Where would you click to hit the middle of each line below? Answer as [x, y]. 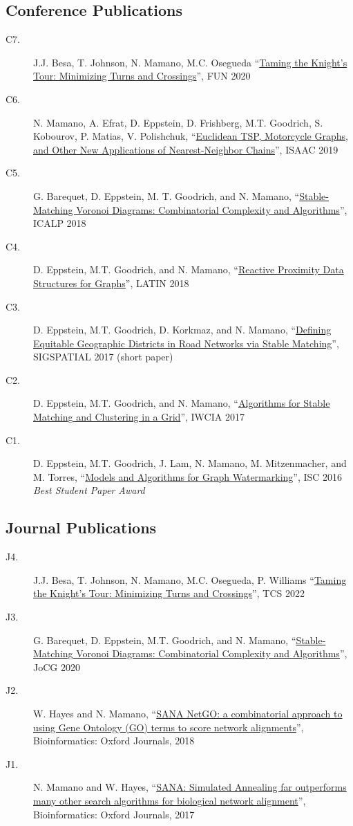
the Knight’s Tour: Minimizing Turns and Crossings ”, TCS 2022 [169, 593]
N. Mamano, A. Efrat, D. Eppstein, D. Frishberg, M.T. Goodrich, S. [178, 122]
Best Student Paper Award [89, 490]
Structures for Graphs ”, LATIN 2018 [111, 283]
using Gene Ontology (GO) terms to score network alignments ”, [169, 727]
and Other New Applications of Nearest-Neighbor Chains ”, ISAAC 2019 [186, 149]
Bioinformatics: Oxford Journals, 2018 [114, 741]
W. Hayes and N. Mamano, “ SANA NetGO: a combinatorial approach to [188, 713]
